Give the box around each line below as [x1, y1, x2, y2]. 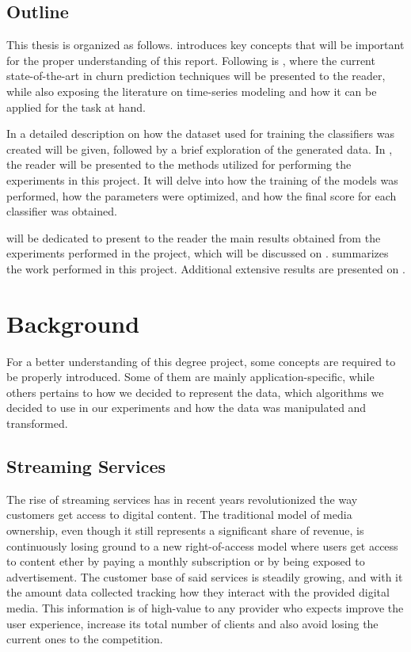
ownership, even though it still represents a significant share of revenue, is [6, 522, 364, 538]
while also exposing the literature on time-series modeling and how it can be [6, 82, 377, 99]
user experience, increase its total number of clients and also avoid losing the [6, 615, 379, 631]
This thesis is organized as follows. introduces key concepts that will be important [6, 36, 405, 53]
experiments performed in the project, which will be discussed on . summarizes [6, 245, 389, 261]
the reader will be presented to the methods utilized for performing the [6, 156, 352, 173]
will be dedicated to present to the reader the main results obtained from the [6, 229, 381, 246]
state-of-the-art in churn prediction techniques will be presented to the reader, [6, 67, 386, 84]
